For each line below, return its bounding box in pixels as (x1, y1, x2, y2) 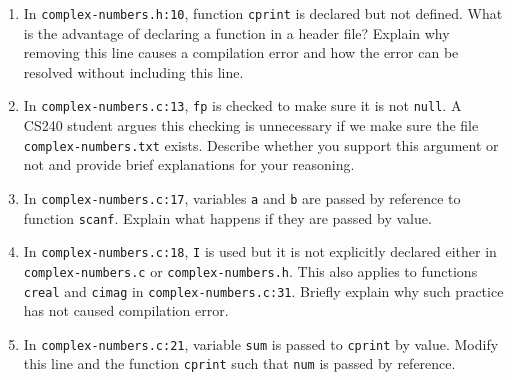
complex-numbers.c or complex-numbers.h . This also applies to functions (23, 260, 478, 281)
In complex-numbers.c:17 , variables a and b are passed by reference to (23, 187, 461, 208)
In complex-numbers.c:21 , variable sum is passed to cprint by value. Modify (23, 333, 499, 354)
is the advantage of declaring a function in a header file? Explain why (23, 22, 450, 43)
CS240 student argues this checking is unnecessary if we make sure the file (23, 115, 479, 136)
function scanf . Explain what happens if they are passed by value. (23, 207, 432, 228)
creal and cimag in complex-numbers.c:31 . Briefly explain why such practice (23, 280, 504, 301)
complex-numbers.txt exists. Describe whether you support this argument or (23, 134, 499, 155)
